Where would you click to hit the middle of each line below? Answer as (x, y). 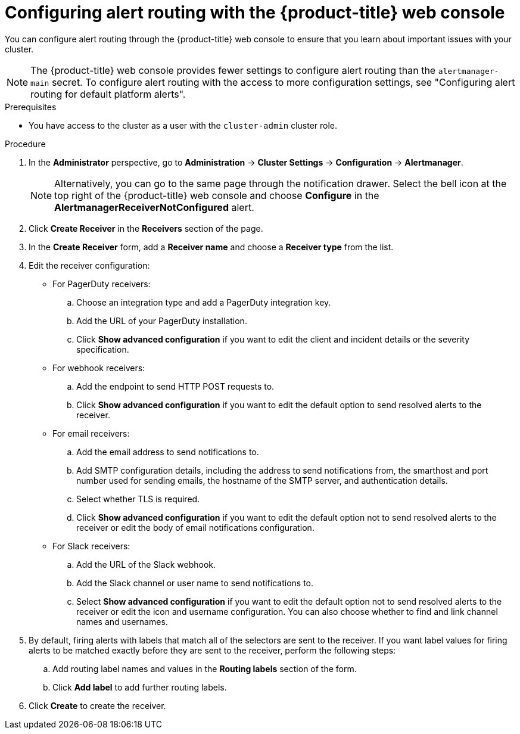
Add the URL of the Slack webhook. (146, 564)
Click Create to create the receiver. (97, 705)
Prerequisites (31, 107)
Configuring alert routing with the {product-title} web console (255, 13)
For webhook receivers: (99, 368)
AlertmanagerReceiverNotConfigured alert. (154, 207)
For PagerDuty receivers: (102, 284)
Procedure (25, 144)
